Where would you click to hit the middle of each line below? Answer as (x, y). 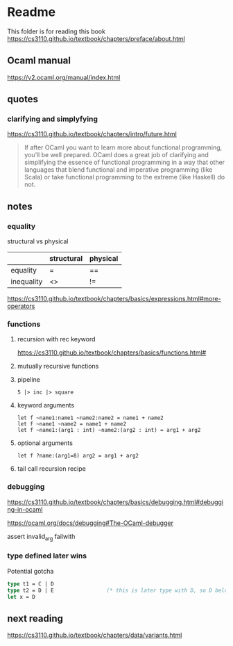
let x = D (21, 597)
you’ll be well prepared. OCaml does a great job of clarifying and (116, 155)
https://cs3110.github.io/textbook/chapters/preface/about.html (96, 38)
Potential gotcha (31, 571)
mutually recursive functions (58, 366)
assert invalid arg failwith (41, 537)
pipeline (28, 380)
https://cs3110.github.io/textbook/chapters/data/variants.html (95, 635)
